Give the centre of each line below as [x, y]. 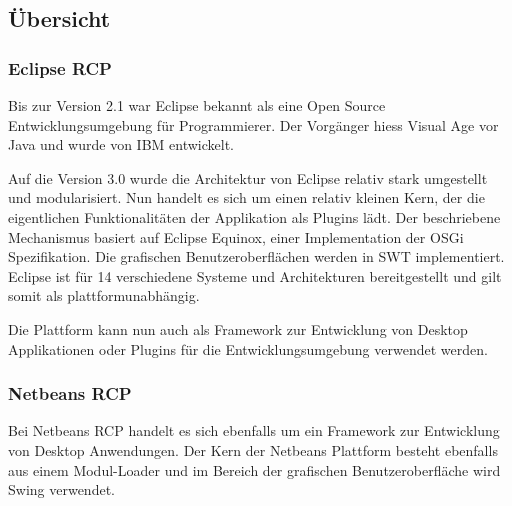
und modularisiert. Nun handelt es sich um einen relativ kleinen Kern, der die [246, 197]
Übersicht [59, 18]
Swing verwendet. [61, 489]
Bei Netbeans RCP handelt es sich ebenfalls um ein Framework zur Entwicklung [254, 430]
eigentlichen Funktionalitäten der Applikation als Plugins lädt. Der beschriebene [254, 216]
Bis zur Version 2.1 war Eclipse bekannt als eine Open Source [197, 105]
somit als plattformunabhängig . [104, 295]
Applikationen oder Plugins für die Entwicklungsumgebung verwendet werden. [248, 348]
